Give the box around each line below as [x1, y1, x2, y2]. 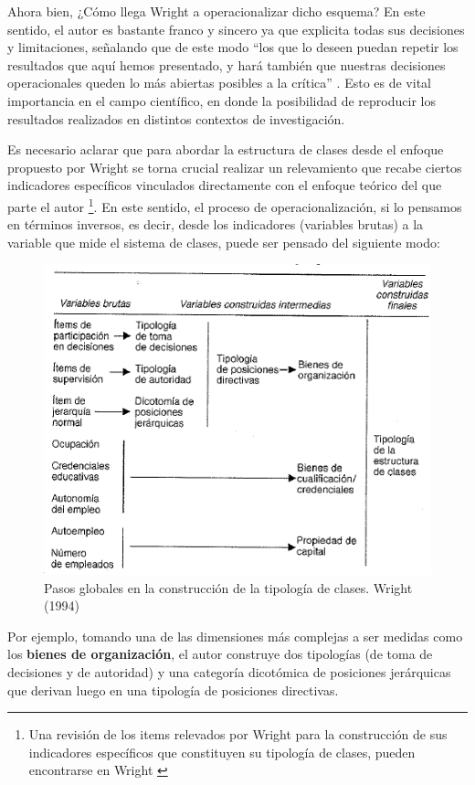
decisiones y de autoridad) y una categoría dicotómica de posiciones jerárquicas [7, 663, 451, 682]
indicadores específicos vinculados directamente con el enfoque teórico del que [7, 175, 442, 195]
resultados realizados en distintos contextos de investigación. [7, 109, 345, 128]
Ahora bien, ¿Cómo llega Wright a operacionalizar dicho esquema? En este [7, 2, 426, 20]
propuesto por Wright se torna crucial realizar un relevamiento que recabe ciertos [7, 157, 462, 176]
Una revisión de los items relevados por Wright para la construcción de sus [28, 725, 448, 744]
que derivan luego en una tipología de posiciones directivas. [7, 680, 339, 699]
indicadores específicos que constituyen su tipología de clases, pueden [28, 742, 416, 761]
